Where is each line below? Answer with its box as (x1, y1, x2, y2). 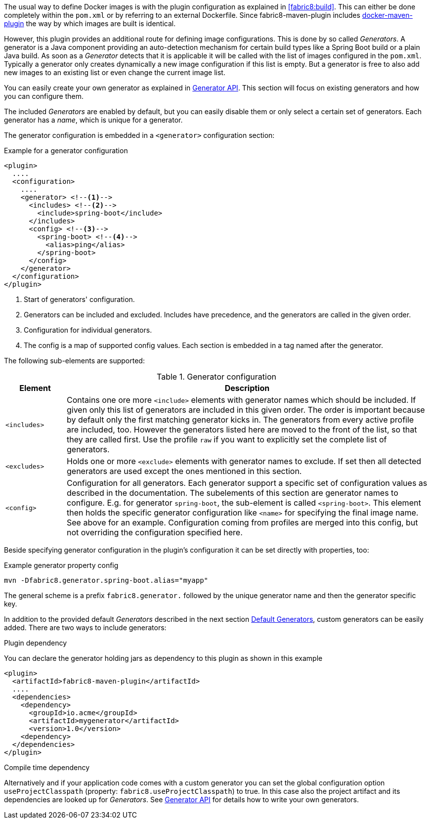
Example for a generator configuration (4, 146, 128, 155)
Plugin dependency (4, 639, 67, 647)
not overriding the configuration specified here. (66, 527, 243, 537)
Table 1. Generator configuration (157, 372, 276, 382)
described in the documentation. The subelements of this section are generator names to (66, 488, 398, 498)
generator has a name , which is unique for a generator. (4, 116, 183, 124)
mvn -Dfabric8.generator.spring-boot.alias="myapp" (4, 576, 209, 584)
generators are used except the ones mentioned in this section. (66, 466, 302, 476)
